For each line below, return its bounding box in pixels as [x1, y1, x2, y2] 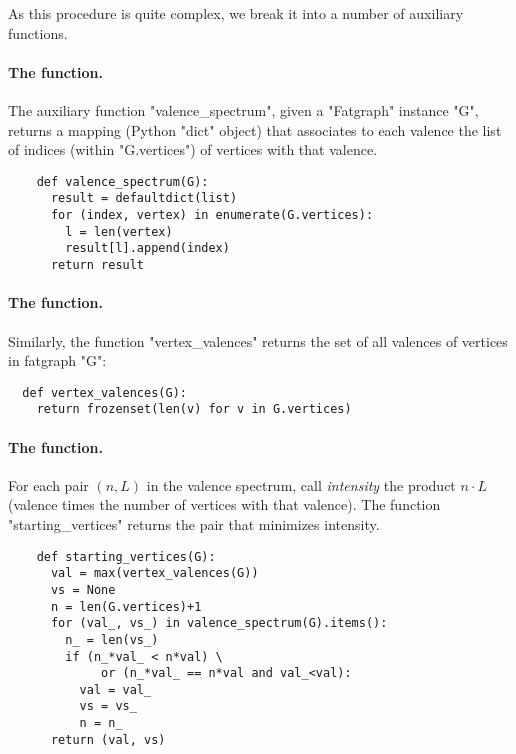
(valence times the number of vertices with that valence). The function [8, 494, 441, 515]
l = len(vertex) [65, 224, 173, 239]
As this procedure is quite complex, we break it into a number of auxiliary [8, 3, 464, 23]
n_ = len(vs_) [65, 632, 159, 647]
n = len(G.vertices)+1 [50, 599, 202, 614]
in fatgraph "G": [8, 350, 107, 371]
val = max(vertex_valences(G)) [50, 566, 259, 581]
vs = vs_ [79, 699, 137, 714]
